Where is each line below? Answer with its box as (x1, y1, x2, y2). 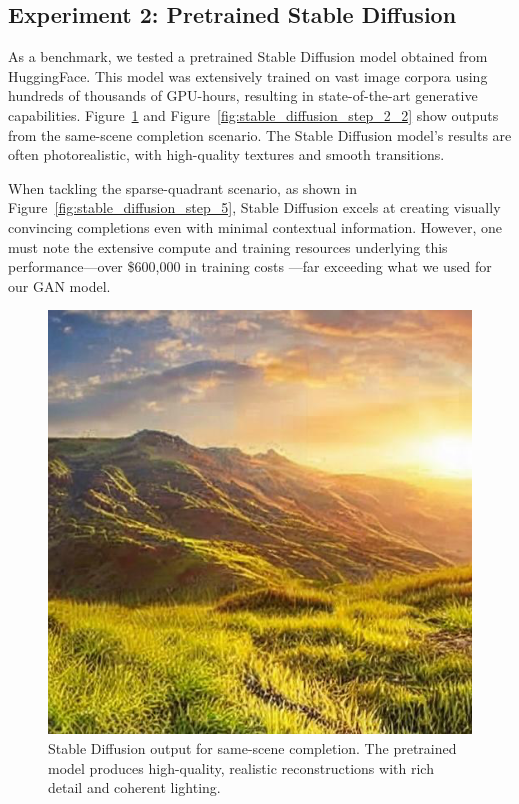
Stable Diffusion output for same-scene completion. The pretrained (48, 737, 457, 758)
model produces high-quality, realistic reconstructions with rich (48, 757, 434, 778)
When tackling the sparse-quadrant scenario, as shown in (8, 177, 357, 198)
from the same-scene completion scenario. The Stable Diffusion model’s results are (8, 124, 512, 145)
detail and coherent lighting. (48, 777, 221, 798)
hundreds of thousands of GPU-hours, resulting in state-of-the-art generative (8, 85, 478, 106)
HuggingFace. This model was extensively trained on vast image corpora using (8, 65, 488, 86)
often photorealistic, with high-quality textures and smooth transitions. (8, 144, 445, 165)
